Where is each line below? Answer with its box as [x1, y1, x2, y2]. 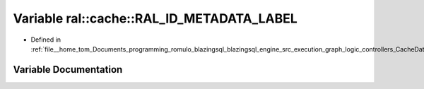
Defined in [30, 35, 61, 44]
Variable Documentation [13, 64, 123, 76]
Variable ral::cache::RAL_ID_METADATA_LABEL [13, 11, 298, 26]
